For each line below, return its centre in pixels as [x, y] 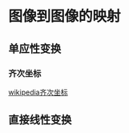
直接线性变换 [40, 120]
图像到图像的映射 [65, 16]
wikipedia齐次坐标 [38, 92]
